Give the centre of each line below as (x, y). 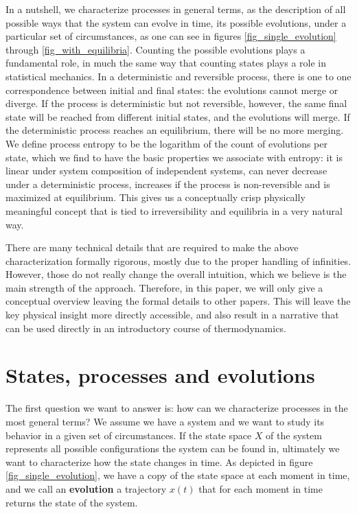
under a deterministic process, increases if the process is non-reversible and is (168, 184)
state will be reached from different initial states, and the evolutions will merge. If (178, 116)
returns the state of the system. (72, 502)
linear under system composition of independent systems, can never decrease (166, 171)
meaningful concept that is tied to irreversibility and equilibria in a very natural (174, 210)
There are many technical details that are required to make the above (152, 247)
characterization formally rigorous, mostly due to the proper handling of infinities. (178, 260)
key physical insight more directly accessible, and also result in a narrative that (172, 315)
